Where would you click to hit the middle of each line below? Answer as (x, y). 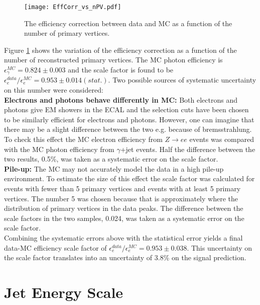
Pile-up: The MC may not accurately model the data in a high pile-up (114, 168)
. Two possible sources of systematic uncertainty (182, 80)
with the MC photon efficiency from (59, 149)
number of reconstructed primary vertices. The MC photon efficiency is (113, 60)
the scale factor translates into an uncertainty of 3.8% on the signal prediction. (125, 257)
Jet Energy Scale (64, 292)
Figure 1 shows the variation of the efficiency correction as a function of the (120, 50)
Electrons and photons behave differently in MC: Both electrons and (121, 99)
